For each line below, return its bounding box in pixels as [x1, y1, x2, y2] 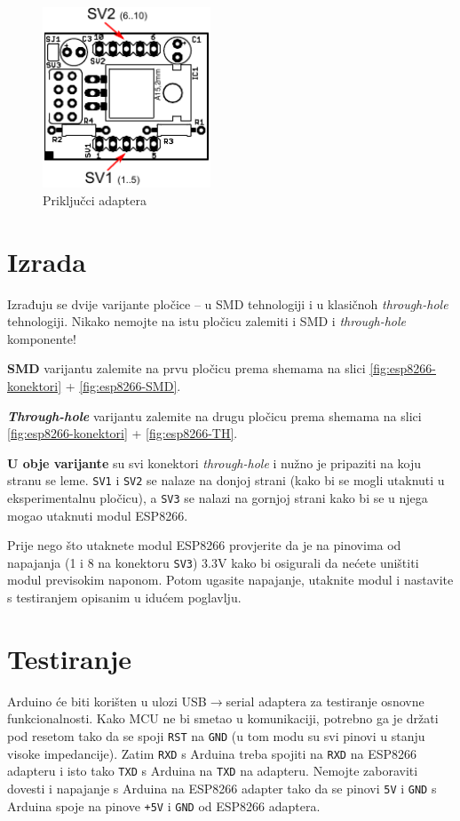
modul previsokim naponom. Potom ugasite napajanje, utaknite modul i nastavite [7, 570, 454, 589]
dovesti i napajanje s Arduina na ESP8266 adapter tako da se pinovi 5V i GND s [7, 778, 437, 797]
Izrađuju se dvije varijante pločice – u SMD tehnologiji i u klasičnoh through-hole [7, 294, 448, 313]
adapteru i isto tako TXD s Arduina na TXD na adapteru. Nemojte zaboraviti [7, 761, 418, 780]
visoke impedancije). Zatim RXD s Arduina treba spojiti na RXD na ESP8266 [7, 744, 416, 762]
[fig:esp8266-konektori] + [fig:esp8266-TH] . [7, 424, 238, 442]
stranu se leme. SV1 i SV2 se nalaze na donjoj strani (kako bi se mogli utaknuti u [7, 471, 445, 490]
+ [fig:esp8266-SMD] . [65, 376, 181, 395]
